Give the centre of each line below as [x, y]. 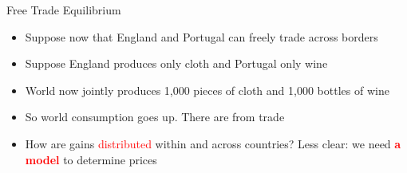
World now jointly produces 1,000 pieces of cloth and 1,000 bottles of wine [207, 90]
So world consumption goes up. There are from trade [155, 117]
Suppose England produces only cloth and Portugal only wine [176, 63]
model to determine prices [91, 159]
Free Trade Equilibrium [64, 10]
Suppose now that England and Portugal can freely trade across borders [202, 36]
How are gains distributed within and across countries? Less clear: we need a [213, 143]
